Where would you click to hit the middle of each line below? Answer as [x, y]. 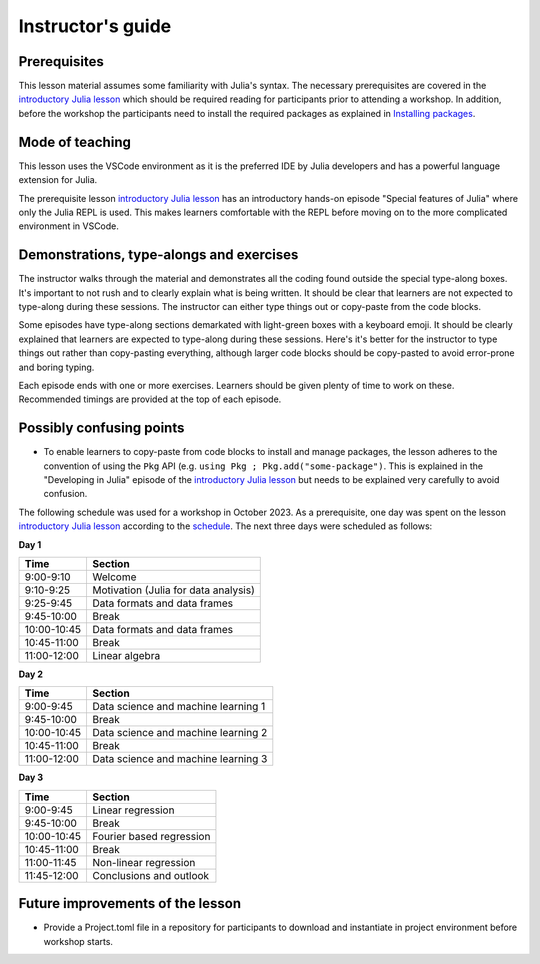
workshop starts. [78, 941]
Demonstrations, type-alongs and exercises [158, 255]
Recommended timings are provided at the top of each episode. [150, 399]
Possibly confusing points [101, 428]
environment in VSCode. [69, 226]
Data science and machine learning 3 [180, 759]
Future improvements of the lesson [130, 903]
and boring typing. [56, 367]
